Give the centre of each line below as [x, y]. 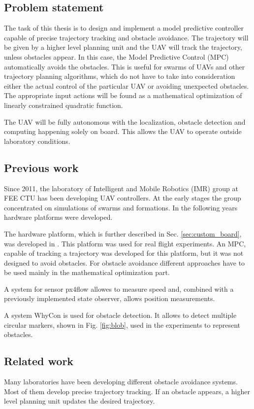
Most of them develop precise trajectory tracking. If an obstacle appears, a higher [127, 391]
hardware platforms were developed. [58, 217]
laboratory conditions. [37, 141]
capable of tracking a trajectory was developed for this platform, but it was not [124, 253]
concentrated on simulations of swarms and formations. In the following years [121, 207]
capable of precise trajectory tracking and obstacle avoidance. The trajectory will [126, 37]
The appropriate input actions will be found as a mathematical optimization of [123, 95]
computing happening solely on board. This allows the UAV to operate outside [123, 131]
